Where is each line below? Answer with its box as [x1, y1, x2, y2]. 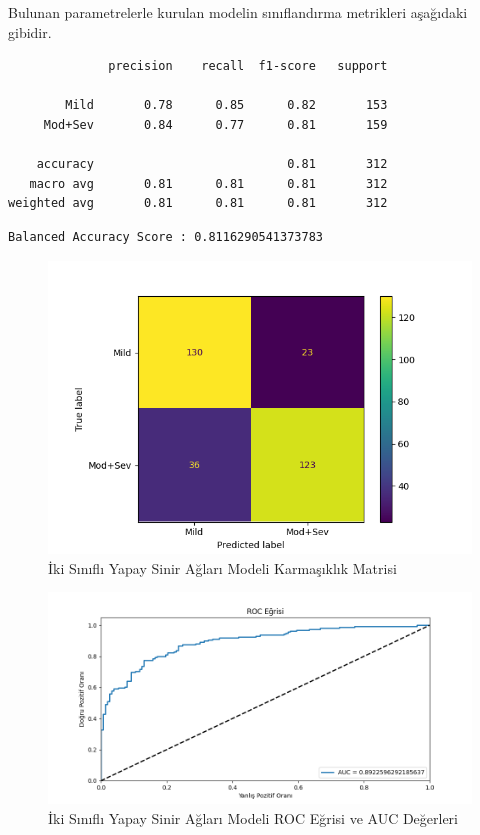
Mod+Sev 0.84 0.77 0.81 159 [43, 117, 388, 132]
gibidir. [8, 21, 52, 42]
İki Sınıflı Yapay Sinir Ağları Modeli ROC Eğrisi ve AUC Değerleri [48, 807, 459, 828]
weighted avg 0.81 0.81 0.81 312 [8, 196, 388, 211]
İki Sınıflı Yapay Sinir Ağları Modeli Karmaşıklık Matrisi [48, 557, 397, 578]
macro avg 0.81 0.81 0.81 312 [29, 176, 388, 191]
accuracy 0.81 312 [36, 157, 388, 172]
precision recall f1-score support [108, 59, 388, 74]
